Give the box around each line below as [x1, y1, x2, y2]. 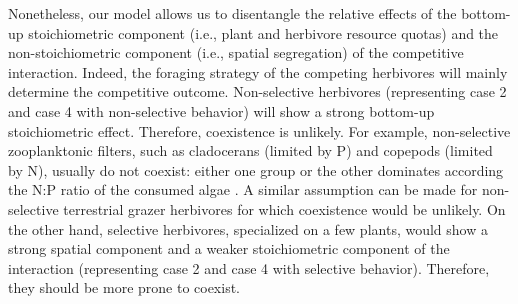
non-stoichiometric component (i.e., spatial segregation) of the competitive [8, 42, 464, 63]
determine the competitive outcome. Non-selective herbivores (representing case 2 [8, 81, 507, 102]
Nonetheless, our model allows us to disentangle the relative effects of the [8, 3, 457, 23]
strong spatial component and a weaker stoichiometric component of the [8, 238, 450, 259]
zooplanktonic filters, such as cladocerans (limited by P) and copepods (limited [8, 140, 493, 161]
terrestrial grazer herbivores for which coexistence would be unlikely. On [63, 198, 506, 219]
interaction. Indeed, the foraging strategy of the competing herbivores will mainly [8, 61, 508, 82]
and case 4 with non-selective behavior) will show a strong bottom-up [8, 100, 435, 121]
